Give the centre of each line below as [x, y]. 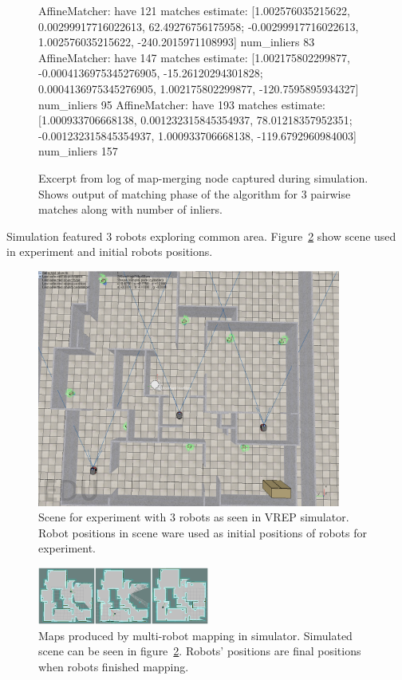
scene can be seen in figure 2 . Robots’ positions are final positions [200, 651]
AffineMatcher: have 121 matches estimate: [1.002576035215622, [194, 10]
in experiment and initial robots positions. [110, 252]
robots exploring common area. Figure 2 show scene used [256, 236]
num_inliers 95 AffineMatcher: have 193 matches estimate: [182, 104]
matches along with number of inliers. [130, 209]
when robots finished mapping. [114, 666]
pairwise [331, 193]
